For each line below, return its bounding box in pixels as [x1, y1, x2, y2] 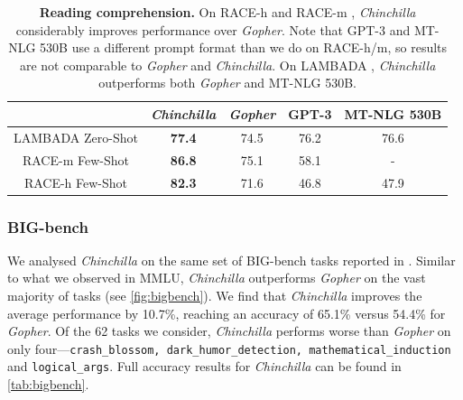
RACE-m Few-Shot [22, 150, 129, 169]
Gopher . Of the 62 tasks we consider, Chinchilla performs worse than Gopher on [7, 321, 451, 340]
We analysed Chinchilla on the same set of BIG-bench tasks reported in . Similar [7, 250, 456, 269]
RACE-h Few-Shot [23, 172, 128, 191]
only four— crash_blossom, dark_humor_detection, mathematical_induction [7, 339, 451, 358]
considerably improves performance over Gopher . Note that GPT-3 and [15, 20, 411, 39]
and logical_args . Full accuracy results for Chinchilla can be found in [7, 357, 402, 376]
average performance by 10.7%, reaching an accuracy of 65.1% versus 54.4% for [7, 303, 446, 322]
